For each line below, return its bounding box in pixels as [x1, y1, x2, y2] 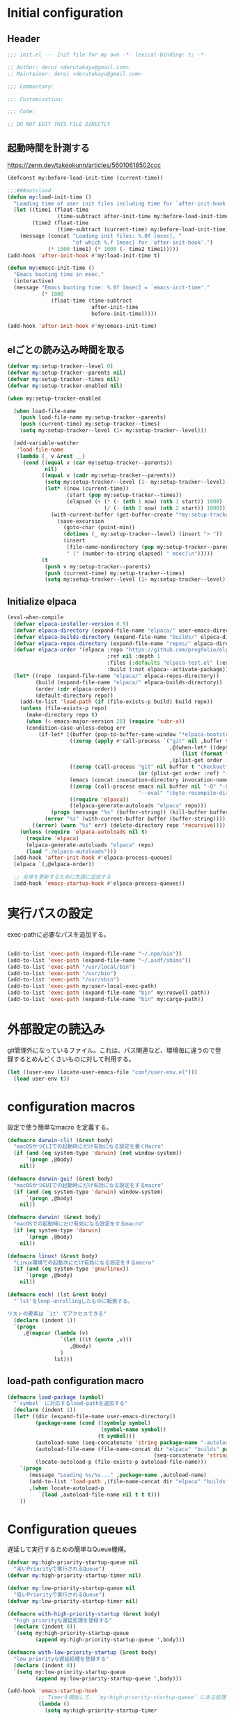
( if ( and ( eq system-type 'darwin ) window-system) [13, 1188, 164, 1195]
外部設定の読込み [7, 1022, 106, 1037]
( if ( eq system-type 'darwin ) [13, 1227, 101, 1234]
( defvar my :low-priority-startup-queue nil [7, 1585, 136, 1592]
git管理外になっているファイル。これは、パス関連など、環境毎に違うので [7, 1046, 216, 1054]
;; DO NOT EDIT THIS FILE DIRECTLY [7, 121, 111, 128]
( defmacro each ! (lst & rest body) [7, 1291, 108, 1298]
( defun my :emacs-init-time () [7, 264, 95, 272]
